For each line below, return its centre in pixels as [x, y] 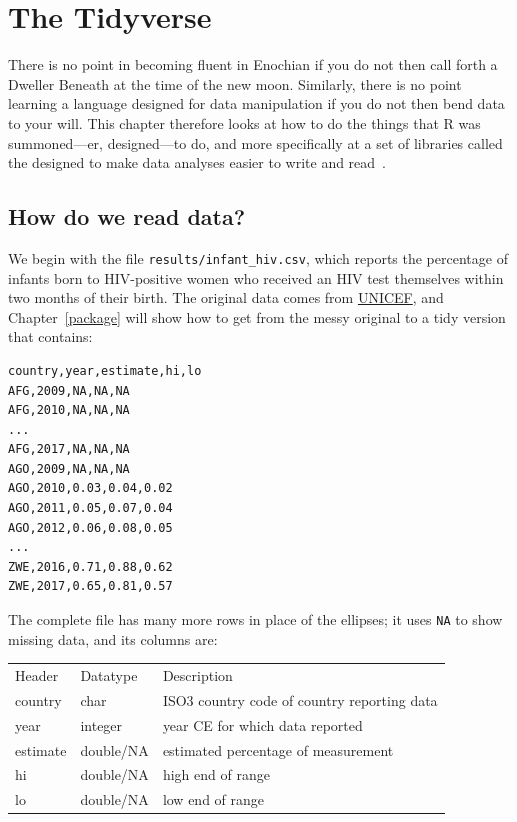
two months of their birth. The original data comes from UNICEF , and [226, 297]
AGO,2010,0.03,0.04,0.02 [90, 488]
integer [101, 724]
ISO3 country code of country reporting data [300, 699]
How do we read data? [127, 216]
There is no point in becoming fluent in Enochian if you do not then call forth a [253, 64]
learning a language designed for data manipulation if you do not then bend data [256, 103]
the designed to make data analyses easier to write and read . [197, 162]
